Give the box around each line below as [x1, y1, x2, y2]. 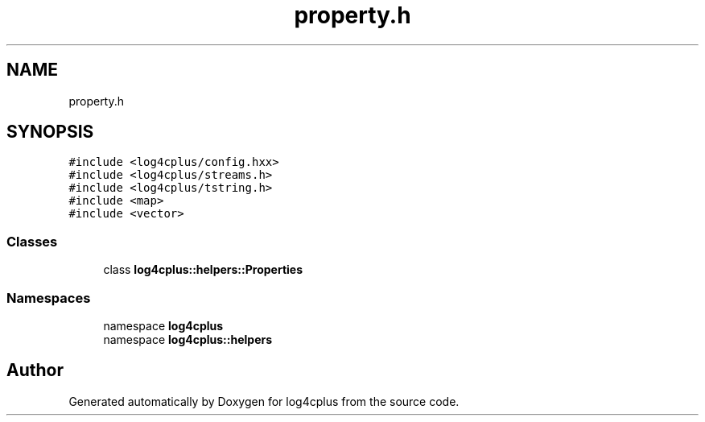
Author [6, 360, 64, 381]
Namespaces [6, 289, 91, 306]
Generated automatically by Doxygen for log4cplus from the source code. [68, 394, 460, 408]
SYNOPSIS [6, 122, 94, 143]
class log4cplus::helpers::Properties [103, 263, 303, 277]
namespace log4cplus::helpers [103, 332, 273, 346]
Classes [6, 233, 58, 250]
